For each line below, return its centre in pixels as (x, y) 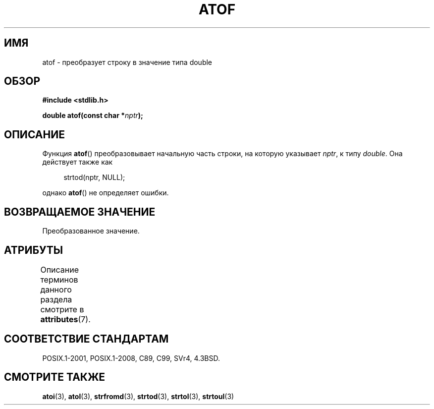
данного (56, 289)
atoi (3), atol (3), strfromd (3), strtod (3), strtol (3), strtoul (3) (138, 396)
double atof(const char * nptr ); (93, 116)
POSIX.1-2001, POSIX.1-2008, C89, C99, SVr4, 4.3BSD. (131, 358)
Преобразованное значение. (91, 231)
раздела (56, 299)
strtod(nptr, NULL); (94, 177)
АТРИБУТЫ (34, 250)
